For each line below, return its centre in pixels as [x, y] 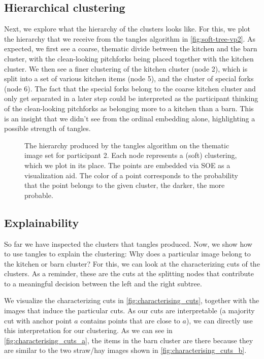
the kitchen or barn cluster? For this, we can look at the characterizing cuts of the [132, 263]
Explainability [42, 222]
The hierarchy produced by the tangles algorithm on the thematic [127, 145]
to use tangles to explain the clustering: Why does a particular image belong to [127, 254]
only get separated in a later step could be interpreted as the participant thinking [131, 98]
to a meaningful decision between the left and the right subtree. [103, 283]
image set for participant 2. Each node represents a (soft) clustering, [131, 155]
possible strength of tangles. [47, 128]
